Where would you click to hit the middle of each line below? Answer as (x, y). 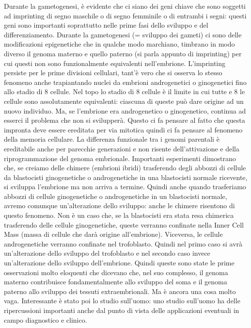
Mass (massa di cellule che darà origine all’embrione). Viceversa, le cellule (113, 234)
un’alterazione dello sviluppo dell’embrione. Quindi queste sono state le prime (119, 263)
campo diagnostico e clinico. (46, 320)
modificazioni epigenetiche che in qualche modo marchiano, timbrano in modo (119, 44)
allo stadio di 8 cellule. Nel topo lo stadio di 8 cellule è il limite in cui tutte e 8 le (125, 91)
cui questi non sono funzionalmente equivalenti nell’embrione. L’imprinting (115, 63)
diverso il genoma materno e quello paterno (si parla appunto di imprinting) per (123, 53)
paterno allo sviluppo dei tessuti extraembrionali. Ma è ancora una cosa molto (120, 291)
